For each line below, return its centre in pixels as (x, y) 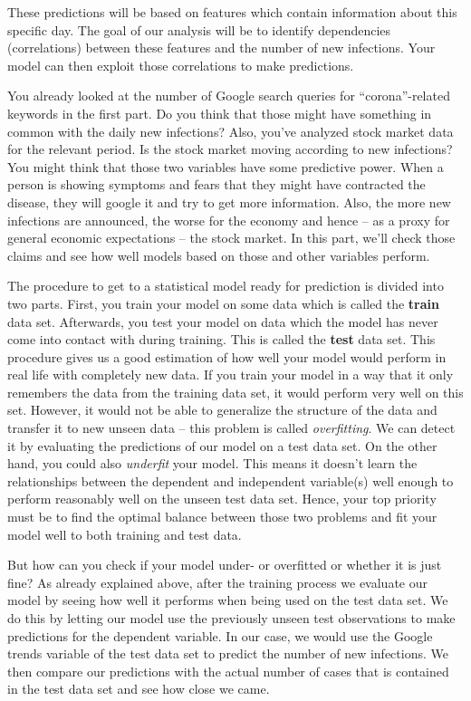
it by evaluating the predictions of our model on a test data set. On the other (222, 445)
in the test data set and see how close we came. (139, 689)
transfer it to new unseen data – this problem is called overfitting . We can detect (231, 428)
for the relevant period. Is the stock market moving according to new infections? (230, 149)
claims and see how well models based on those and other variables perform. (219, 255)
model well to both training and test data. (125, 534)
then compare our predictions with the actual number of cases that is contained (228, 671)
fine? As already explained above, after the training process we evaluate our (217, 582)
